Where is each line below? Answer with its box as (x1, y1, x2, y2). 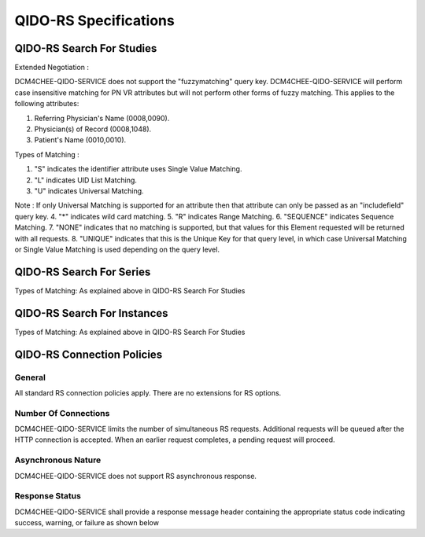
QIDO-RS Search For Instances (14, 307, 168, 320)
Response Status (14, 491, 82, 502)
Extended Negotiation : (14, 63, 90, 72)
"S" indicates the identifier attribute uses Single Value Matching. (34, 164, 242, 174)
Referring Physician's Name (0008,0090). (34, 113, 170, 123)
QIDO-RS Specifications (14, 12, 175, 29)
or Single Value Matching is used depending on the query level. (14, 245, 220, 254)
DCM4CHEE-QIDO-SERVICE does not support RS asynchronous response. (14, 471, 257, 480)
